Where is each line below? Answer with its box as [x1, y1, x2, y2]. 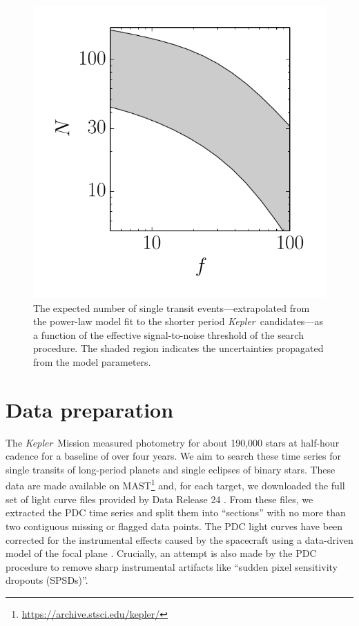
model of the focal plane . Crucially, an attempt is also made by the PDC [6, 546, 317, 560]
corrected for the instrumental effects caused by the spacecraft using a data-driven [6, 532, 353, 547]
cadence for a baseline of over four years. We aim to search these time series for [6, 449, 341, 463]
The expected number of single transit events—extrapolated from [33, 300, 310, 315]
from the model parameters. [33, 354, 151, 369]
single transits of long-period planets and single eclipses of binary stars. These [6, 462, 336, 476]
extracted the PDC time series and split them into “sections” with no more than [6, 505, 346, 520]
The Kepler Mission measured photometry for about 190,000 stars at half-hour [6, 435, 340, 449]
